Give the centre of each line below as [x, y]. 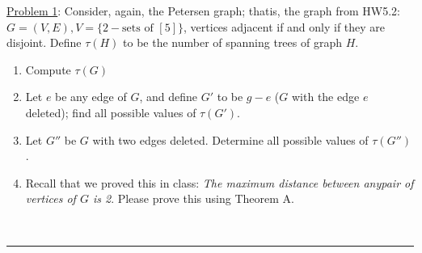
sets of [138, 28]
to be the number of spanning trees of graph [232, 42]
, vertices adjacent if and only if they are [285, 26]
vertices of [51, 198]
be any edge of [91, 97]
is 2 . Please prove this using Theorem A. [193, 198]
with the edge [325, 97]
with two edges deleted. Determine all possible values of [230, 139]
